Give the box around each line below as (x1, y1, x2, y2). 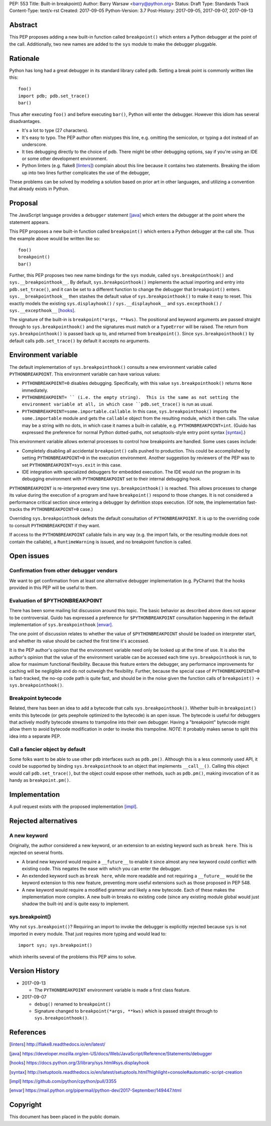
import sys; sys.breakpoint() (18, 942, 93, 948)
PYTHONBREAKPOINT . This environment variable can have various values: (9, 371, 161, 377)
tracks (9, 506, 23, 512)
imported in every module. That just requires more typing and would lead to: (9, 931, 167, 937)
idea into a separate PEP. (9, 733, 61, 739)
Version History (9, 966, 60, 975)
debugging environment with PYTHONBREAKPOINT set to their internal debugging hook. (22, 476, 202, 482)
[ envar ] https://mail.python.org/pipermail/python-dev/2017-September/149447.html (9, 1087, 182, 1093)
